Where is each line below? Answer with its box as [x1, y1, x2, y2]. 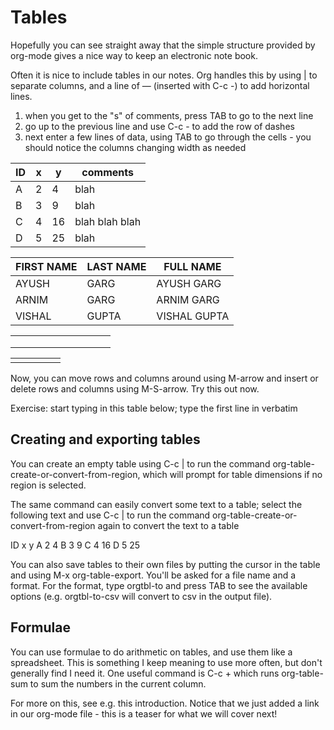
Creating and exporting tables [10, 431, 201, 448]
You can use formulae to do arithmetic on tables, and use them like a [10, 646, 293, 658]
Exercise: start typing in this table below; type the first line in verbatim [10, 402, 298, 414]
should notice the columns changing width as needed [24, 141, 247, 153]
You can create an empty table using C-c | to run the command [10, 457, 271, 470]
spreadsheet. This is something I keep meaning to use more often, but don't [10, 656, 323, 668]
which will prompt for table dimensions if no [142, 468, 323, 480]
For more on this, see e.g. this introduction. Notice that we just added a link [10, 697, 320, 709]
